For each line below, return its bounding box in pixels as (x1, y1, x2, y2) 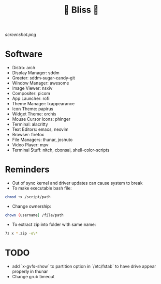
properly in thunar (12, 268, 48, 274)
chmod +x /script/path (5, 195, 51, 200)
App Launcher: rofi (12, 95, 50, 101)
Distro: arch (12, 65, 35, 71)
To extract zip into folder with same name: (12, 221, 96, 227)
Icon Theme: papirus (12, 106, 54, 112)
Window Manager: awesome (12, 80, 69, 86)
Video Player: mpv (12, 142, 49, 148)
